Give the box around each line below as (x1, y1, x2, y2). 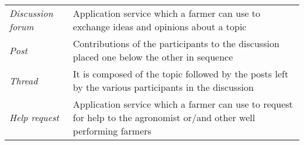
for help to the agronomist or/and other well (72, 111, 255, 124)
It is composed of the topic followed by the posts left (72, 67, 289, 80)
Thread (9, 73, 38, 87)
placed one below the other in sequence (72, 50, 233, 63)
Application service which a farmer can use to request (72, 97, 293, 111)
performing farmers (72, 124, 151, 137)
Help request (9, 111, 59, 124)
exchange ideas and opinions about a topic (72, 20, 247, 33)
